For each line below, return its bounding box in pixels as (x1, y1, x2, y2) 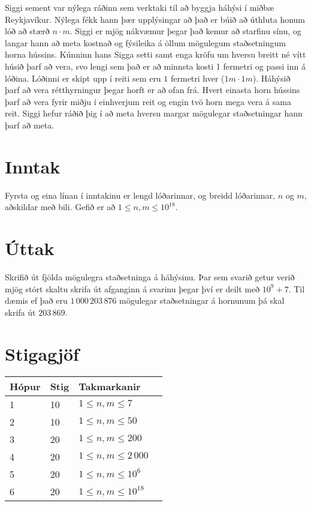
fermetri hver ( (170, 71, 225, 84)
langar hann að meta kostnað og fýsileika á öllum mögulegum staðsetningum (5, 36, 286, 49)
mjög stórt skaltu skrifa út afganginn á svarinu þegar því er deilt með (5, 282, 260, 295)
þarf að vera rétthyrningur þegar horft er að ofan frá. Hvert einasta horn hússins (5, 83, 300, 96)
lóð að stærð (5, 25, 50, 37)
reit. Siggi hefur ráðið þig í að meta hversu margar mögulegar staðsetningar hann (5, 107, 303, 119)
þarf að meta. (5, 118, 55, 131)
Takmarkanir (78, 379, 141, 394)
